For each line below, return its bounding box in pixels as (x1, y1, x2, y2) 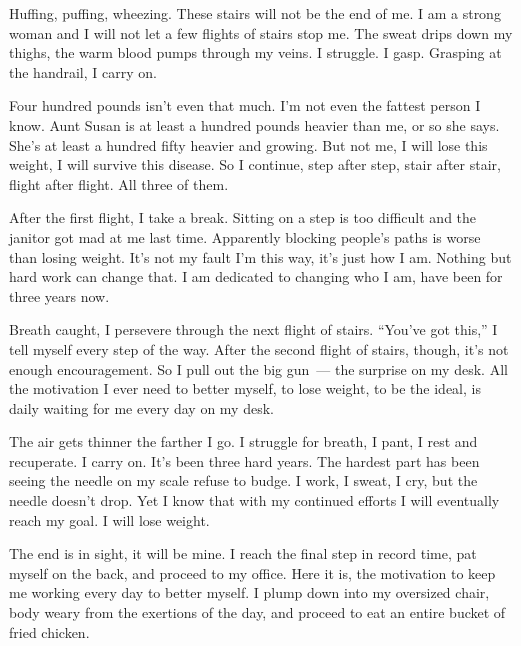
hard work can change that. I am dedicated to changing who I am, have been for (9, 266, 503, 287)
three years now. (9, 285, 110, 306)
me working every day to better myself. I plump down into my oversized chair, (9, 582, 490, 603)
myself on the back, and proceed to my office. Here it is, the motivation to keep (9, 562, 496, 583)
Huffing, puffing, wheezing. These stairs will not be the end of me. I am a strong (9, 3, 501, 23)
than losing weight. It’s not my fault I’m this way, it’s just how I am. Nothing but (9, 246, 512, 267)
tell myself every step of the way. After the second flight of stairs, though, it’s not (9, 338, 509, 359)
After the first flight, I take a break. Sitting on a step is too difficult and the (9, 207, 477, 228)
